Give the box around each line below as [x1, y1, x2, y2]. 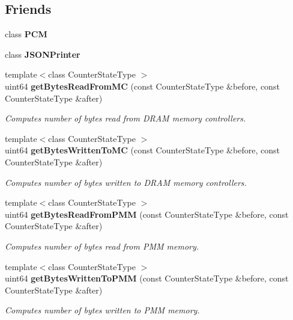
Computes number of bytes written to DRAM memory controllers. [5, 176, 247, 188]
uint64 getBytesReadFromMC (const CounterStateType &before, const [5, 79, 280, 92]
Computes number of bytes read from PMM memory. [5, 239, 199, 252]
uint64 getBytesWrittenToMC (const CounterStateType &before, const [5, 144, 280, 156]
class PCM [5, 28, 47, 40]
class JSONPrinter [5, 48, 80, 60]
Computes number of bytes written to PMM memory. [5, 304, 200, 316]
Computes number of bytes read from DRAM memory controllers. [5, 112, 246, 125]
